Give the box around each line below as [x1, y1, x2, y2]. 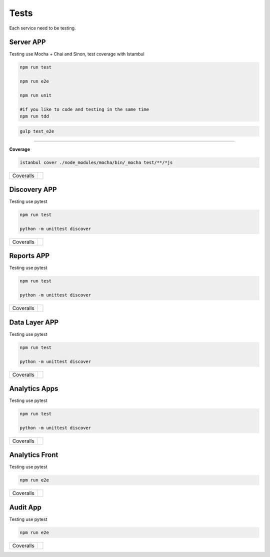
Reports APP [9, 251, 50, 260]
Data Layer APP [9, 318, 59, 326]
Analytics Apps [9, 384, 58, 392]
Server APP [9, 38, 46, 46]
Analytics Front [9, 450, 58, 459]
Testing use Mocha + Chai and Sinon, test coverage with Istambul [9, 51, 144, 57]
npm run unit [19, 92, 52, 98]
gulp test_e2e [19, 128, 54, 134]
